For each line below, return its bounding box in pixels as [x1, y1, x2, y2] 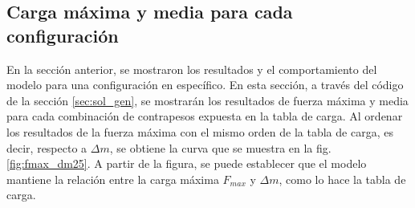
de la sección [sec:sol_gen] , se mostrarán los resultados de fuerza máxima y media [6, 92, 409, 108]
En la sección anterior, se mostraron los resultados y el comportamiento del [6, 60, 377, 77]
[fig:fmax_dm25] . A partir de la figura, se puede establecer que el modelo [6, 155, 367, 172]
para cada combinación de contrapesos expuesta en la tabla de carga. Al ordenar [6, 108, 403, 124]
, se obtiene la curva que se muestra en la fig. [109, 139, 332, 156]
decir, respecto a [6, 139, 87, 156]
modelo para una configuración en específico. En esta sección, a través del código [6, 76, 404, 93]
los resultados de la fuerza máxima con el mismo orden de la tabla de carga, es [6, 123, 393, 140]
